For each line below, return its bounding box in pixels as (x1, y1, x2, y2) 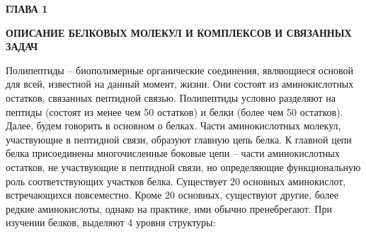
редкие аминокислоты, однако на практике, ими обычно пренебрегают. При (6, 201, 332, 216)
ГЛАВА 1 (6, 1, 48, 16)
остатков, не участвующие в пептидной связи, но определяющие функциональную (6, 159, 361, 174)
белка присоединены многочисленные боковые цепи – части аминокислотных (6, 146, 340, 160)
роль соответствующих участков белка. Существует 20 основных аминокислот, (6, 173, 346, 188)
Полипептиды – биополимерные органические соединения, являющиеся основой (6, 62, 353, 77)
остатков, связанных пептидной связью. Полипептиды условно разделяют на (6, 90, 336, 105)
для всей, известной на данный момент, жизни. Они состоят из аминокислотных (6, 76, 354, 91)
